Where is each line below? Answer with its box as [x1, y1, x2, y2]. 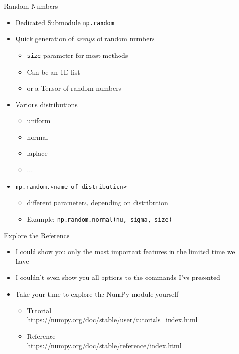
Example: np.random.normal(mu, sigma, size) [27, 213, 172, 224]
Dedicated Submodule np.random [15, 17, 114, 27]
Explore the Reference [4, 230, 70, 240]
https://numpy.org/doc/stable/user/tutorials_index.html [27, 315, 198, 325]
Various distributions [15, 99, 78, 109]
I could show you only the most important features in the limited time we [15, 246, 235, 257]
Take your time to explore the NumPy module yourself [15, 288, 179, 298]
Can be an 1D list [27, 66, 80, 76]
